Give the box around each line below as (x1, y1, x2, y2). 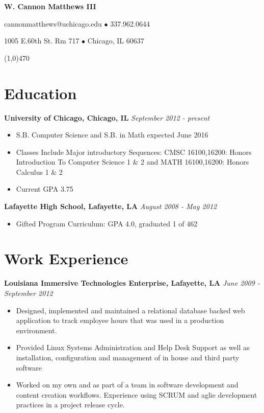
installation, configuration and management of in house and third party (16, 352, 240, 362)
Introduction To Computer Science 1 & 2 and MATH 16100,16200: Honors (16, 156, 249, 167)
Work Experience (4, 248, 128, 269)
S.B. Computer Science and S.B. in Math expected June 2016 (16, 129, 208, 140)
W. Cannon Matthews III (4, 1, 96, 11)
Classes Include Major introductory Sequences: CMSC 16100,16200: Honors (16, 146, 252, 157)
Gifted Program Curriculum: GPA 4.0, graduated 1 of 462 (16, 218, 198, 228)
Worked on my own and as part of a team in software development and (16, 379, 239, 390)
